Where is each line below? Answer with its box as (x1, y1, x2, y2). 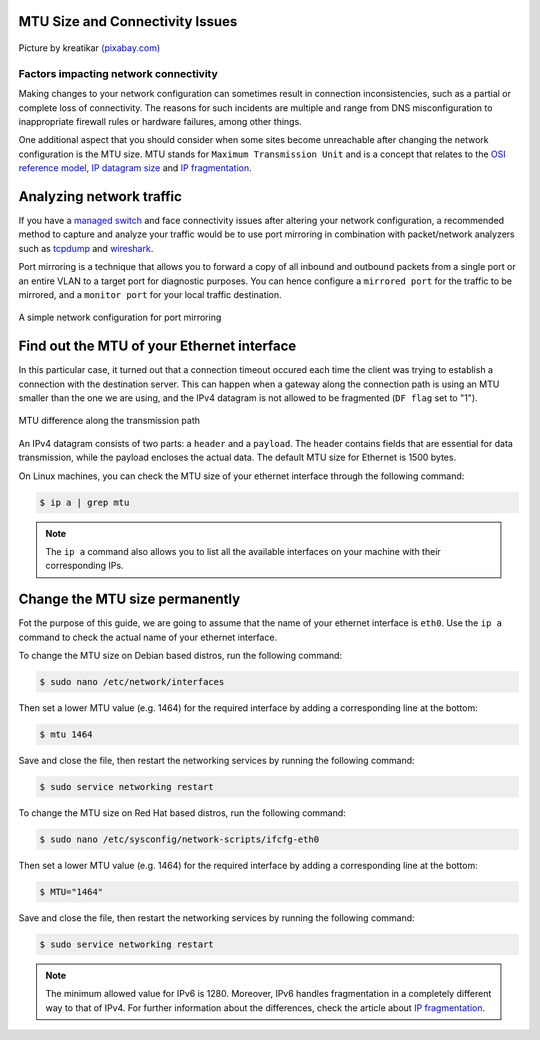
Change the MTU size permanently (18, 591, 241, 608)
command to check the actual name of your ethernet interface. (18, 631, 278, 643)
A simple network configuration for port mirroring (18, 311, 222, 324)
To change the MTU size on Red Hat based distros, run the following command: (18, 806, 347, 819)
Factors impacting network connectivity (18, 66, 219, 80)
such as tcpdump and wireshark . (18, 242, 154, 254)
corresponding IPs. (45, 560, 124, 572)
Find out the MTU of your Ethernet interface (18, 338, 297, 355)
